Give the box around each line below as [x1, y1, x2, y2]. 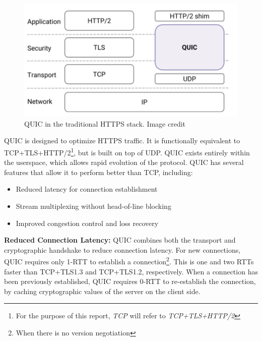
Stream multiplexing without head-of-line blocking [16, 200, 171, 211]
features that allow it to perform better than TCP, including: [4, 166, 193, 177]
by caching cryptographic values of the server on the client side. [4, 286, 201, 296]
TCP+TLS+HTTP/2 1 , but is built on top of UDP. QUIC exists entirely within [4, 145, 250, 157]
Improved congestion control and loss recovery [16, 217, 159, 228]
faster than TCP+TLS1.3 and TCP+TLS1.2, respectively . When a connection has [4, 266, 258, 276]
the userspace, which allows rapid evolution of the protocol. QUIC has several [4, 157, 244, 167]
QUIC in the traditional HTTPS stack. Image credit [24, 118, 186, 129]
